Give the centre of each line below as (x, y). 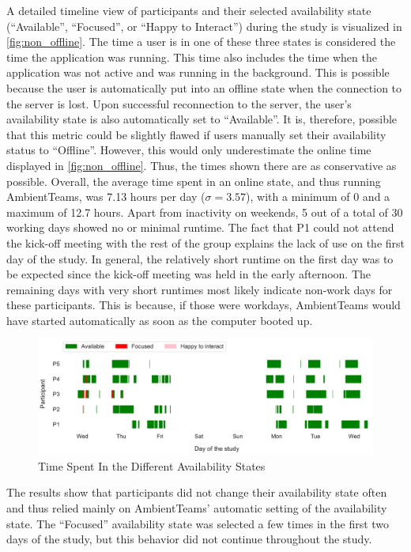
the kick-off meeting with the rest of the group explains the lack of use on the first (205, 242)
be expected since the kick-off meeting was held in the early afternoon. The (189, 274)
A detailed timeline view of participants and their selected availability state (189, 10)
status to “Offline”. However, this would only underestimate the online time (189, 150)
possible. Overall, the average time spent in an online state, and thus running (194, 181)
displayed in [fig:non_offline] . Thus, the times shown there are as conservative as (202, 165)
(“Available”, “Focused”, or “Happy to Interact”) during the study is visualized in (204, 26)
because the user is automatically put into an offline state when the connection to (204, 87)
